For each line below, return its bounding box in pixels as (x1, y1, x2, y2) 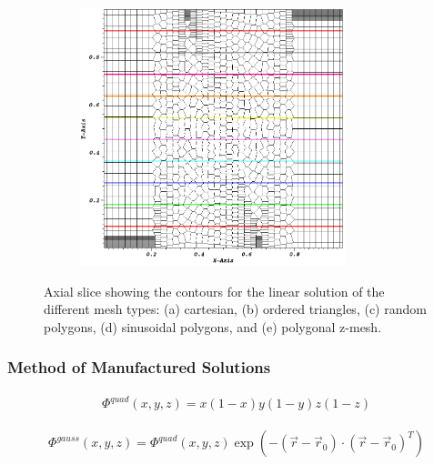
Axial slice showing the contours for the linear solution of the (44, 281, 385, 300)
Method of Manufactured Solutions (7, 356, 271, 379)
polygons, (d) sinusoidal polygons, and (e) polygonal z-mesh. (44, 317, 382, 336)
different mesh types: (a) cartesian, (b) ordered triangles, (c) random (44, 299, 427, 318)
